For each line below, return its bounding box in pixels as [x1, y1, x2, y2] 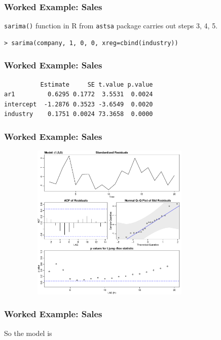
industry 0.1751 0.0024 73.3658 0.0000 [4, 110, 153, 118]
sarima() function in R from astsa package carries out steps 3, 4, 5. [4, 20, 218, 31]
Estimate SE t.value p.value [40, 81, 153, 88]
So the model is [4, 327, 52, 338]
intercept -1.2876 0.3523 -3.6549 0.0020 [4, 100, 153, 108]
